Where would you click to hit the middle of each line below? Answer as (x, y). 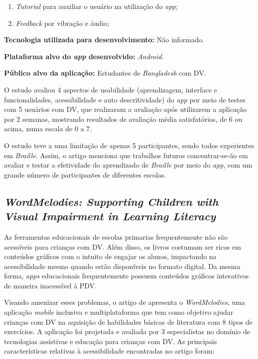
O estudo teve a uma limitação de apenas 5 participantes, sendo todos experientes (129, 145)
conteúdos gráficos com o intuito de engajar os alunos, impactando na (110, 256)
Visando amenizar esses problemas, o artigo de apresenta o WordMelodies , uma (125, 302)
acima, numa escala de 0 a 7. (48, 129)
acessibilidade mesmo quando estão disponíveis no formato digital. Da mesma (122, 266)
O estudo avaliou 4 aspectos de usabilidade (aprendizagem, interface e (111, 89)
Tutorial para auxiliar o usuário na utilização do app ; (97, 6)
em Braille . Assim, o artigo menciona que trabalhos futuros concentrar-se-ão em (126, 155)
